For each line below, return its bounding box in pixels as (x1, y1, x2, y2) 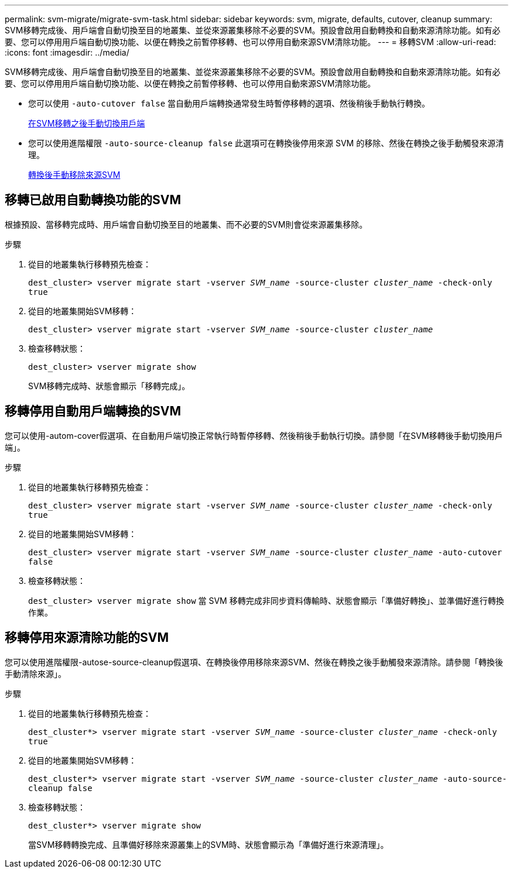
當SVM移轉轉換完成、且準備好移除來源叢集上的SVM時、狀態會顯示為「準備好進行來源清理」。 (28, 839, 389, 850)
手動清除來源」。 (5, 668, 66, 679)
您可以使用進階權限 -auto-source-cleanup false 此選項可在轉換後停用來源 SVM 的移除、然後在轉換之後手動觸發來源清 (28, 138, 504, 148)
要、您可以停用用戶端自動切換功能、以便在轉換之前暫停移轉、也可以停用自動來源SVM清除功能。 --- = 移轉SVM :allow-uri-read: (5, 37, 496, 47)
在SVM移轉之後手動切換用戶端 (28, 118, 145, 128)
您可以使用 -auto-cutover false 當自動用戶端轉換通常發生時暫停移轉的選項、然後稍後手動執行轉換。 (28, 98, 430, 108)
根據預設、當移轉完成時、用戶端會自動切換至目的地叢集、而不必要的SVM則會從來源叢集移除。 (5, 219, 368, 229)
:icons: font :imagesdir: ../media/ (5, 47, 129, 57)
